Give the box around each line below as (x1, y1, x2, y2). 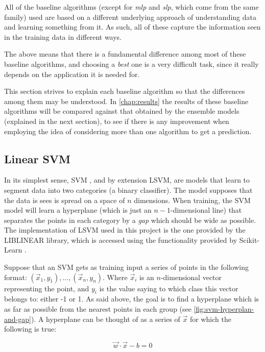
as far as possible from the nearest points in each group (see (4, 304, 191, 314)
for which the (189, 313, 231, 324)
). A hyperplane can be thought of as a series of (31, 313, 180, 324)
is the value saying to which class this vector (99, 283, 238, 293)
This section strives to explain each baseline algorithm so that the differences (4, 86, 245, 96)
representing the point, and (4, 283, 89, 293)
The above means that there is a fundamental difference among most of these (4, 48, 246, 59)
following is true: (4, 323, 57, 334)
